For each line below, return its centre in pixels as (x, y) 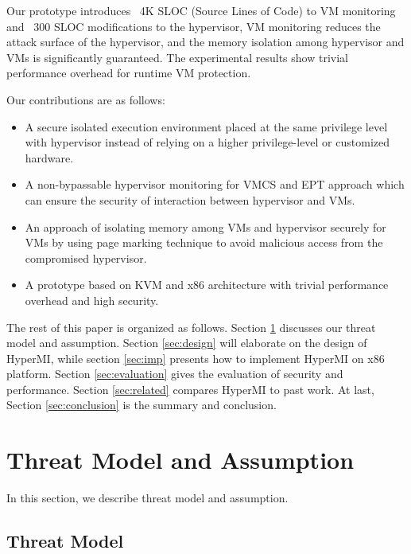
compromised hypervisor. (86, 257)
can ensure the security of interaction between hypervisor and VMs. (190, 199)
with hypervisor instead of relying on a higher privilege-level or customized (207, 142)
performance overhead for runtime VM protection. (129, 73)
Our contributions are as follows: (86, 99)
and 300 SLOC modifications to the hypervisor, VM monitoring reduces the (194, 26)
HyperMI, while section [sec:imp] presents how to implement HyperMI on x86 (196, 358)
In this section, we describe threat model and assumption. (147, 498)
